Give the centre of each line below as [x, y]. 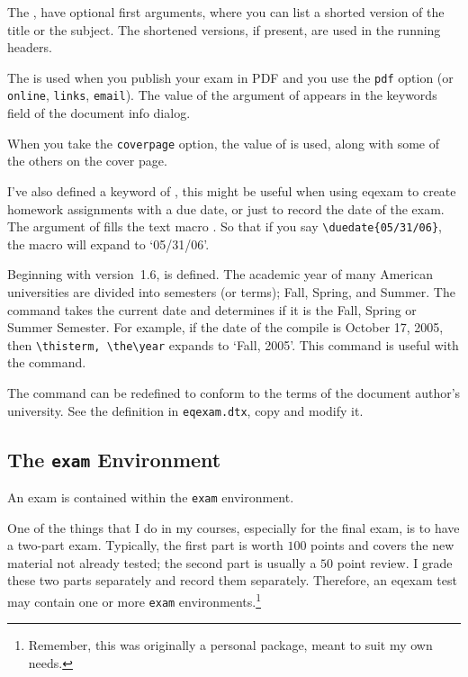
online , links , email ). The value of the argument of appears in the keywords [222, 95]
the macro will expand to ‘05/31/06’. [108, 244]
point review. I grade [395, 562]
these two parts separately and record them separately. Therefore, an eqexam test [232, 580]
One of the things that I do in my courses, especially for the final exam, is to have [234, 527]
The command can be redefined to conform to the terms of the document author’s [234, 393]
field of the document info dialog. [99, 113]
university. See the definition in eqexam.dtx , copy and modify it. [185, 410]
